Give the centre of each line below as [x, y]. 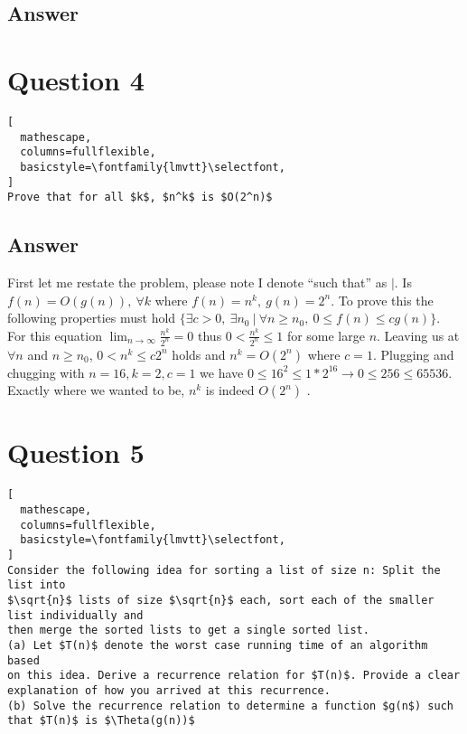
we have [222, 372]
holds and [199, 354]
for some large [326, 335]
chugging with [46, 372]
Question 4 [76, 79]
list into [37, 585]
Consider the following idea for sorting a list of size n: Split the [224, 570]
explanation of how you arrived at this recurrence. [169, 690]
